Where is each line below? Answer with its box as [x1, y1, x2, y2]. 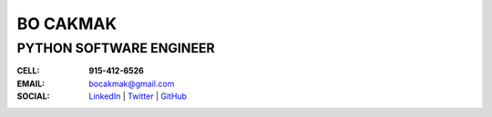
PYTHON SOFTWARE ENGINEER [16, 40, 216, 56]
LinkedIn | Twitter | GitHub [88, 91, 187, 102]
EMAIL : [16, 78, 46, 89]
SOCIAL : [16, 91, 50, 102]
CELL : [16, 65, 40, 76]
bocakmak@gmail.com [88, 78, 175, 89]
